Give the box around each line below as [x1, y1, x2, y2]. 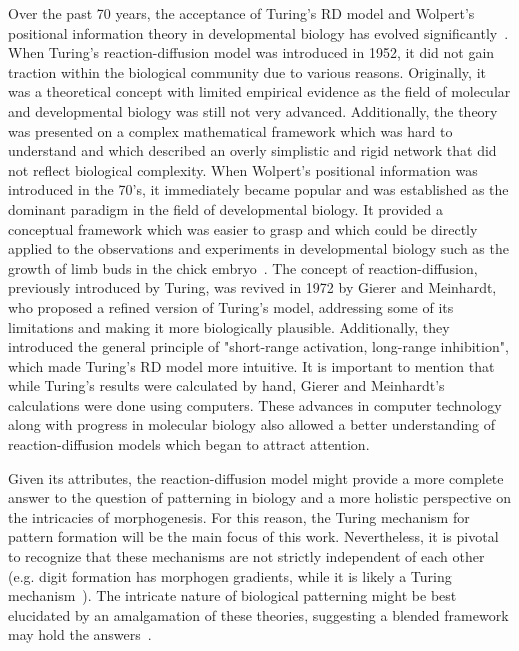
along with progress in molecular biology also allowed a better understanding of [8, 414, 496, 435]
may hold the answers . [8, 624, 152, 645]
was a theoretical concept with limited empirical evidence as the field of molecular [8, 81, 511, 102]
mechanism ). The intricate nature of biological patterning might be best [8, 585, 457, 606]
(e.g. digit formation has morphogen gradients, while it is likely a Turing [8, 565, 452, 586]
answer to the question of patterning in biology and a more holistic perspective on [8, 487, 511, 508]
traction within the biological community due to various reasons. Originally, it [8, 61, 486, 82]
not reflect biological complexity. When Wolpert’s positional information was [8, 159, 478, 180]
